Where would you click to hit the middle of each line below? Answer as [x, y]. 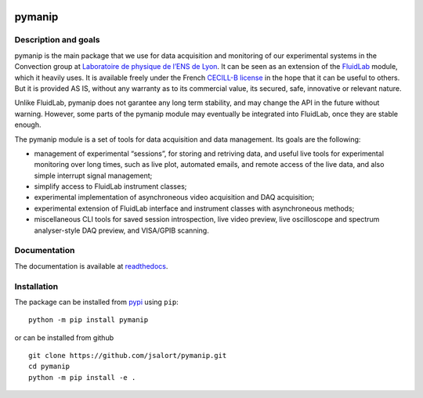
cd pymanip [49, 367]
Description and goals [57, 40]
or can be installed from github [64, 338]
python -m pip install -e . [82, 377]
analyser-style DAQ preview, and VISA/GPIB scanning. [121, 230]
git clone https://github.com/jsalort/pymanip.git [128, 356]
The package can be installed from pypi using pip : [97, 302]
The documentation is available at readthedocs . [91, 266]
